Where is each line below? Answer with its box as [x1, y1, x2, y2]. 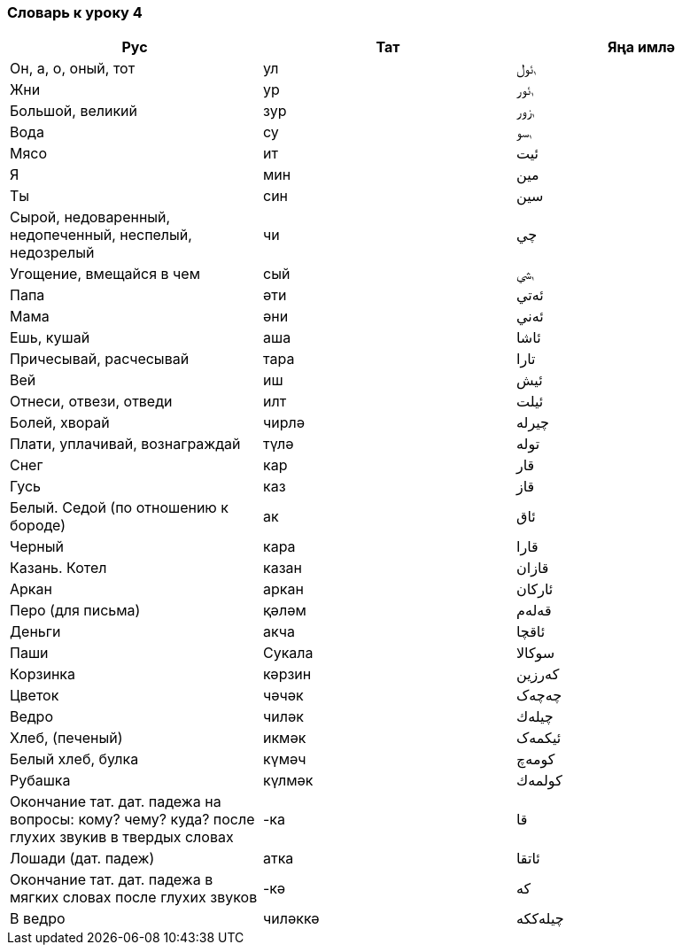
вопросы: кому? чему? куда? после [10, 810, 255, 829]
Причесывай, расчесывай [10, 350, 190, 368]
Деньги [10, 623, 61, 641]
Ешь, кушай [10, 329, 90, 347]
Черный [10, 538, 64, 556]
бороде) [10, 516, 66, 535]
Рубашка [10, 771, 71, 790]
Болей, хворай [10, 414, 110, 432]
